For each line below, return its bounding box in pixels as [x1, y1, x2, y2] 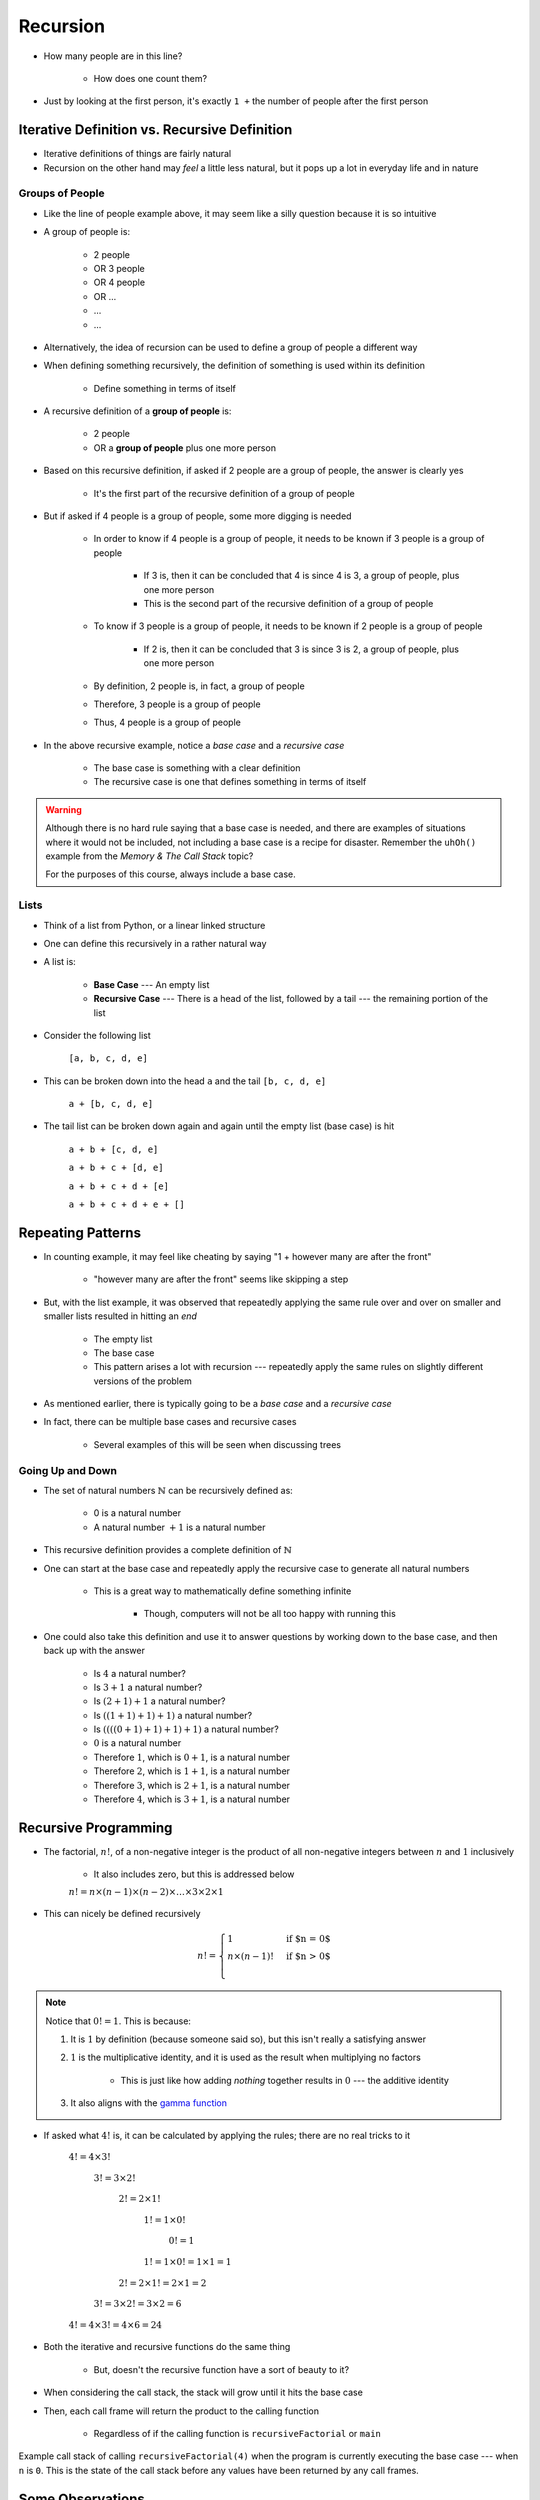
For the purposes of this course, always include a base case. [45, 868, 297, 880]
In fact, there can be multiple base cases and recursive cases [43, 1416, 297, 1428]
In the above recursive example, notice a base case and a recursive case [43, 739, 345, 751]
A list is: [43, 956, 77, 968]
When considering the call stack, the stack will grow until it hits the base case [43, 2386, 364, 2399]
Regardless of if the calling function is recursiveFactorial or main [93, 2427, 382, 2439]
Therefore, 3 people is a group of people [93, 698, 261, 710]
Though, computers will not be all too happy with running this [143, 1608, 397, 1620]
